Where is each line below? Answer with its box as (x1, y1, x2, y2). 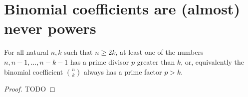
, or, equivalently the (181, 56, 244, 67)
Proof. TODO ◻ (4, 83, 55, 94)
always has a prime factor (83, 66, 162, 77)
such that (64, 47, 93, 57)
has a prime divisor (70, 56, 129, 67)
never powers (4, 18, 96, 38)
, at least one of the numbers (115, 47, 204, 57)
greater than (137, 56, 175, 67)
